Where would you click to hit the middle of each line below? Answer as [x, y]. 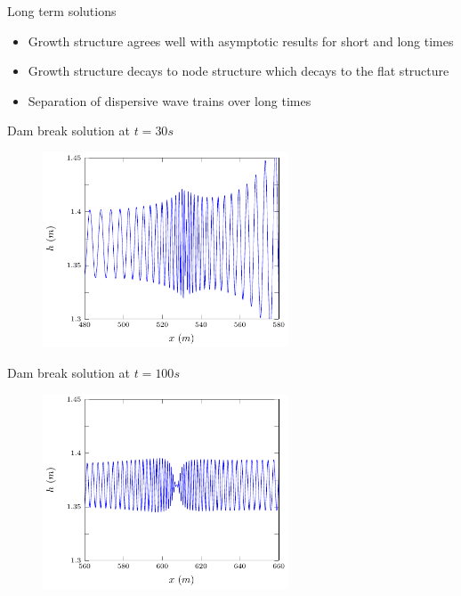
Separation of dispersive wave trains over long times [170, 100]
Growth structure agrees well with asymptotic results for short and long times [241, 41]
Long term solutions [62, 11]
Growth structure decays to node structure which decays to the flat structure [239, 71]
